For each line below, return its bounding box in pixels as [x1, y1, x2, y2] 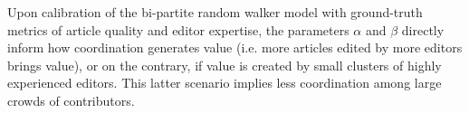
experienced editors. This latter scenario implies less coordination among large [7, 73, 442, 92]
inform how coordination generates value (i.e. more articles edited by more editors [7, 38, 463, 57]
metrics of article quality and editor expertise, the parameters [7, 20, 349, 39]
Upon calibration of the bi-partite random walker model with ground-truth [7, 3, 423, 21]
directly [401, 20, 445, 39]
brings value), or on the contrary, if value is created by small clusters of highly [7, 55, 442, 74]
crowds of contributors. [7, 90, 135, 109]
